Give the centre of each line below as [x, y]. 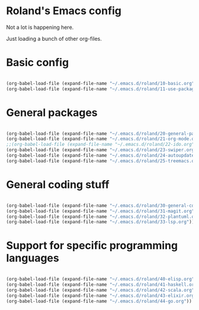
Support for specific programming [92, 246]
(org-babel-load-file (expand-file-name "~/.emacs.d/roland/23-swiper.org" [102, 150]
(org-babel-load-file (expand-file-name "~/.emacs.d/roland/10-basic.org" [100, 83]
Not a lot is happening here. [40, 27]
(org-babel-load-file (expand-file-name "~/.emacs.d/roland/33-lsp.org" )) [100, 222]
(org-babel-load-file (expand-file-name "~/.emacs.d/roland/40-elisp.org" [100, 279]
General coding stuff [58, 185]
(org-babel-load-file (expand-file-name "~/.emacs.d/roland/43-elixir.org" [102, 296]
